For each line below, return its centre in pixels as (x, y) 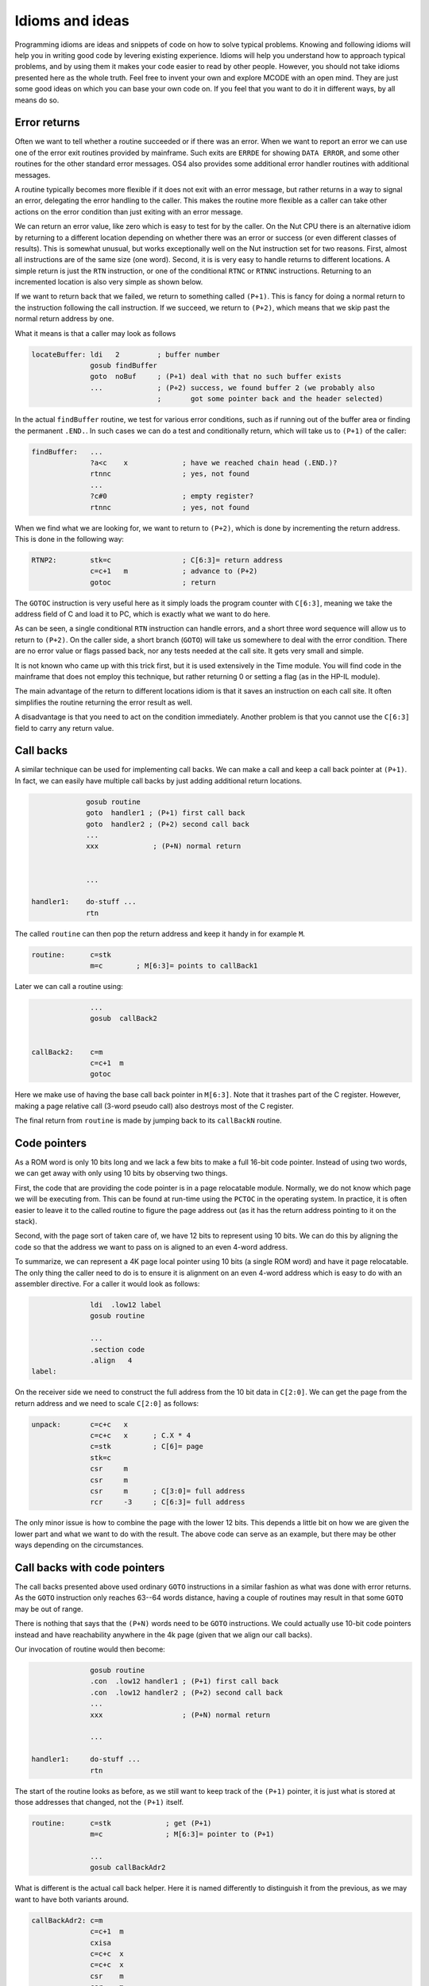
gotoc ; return (153, 582)
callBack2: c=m (67, 1052)
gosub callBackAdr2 (128, 1868)
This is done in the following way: (70, 539)
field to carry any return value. (64, 728)
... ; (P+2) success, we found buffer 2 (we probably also (232, 388)
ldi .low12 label (126, 1304)
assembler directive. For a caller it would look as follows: (107, 1284)
